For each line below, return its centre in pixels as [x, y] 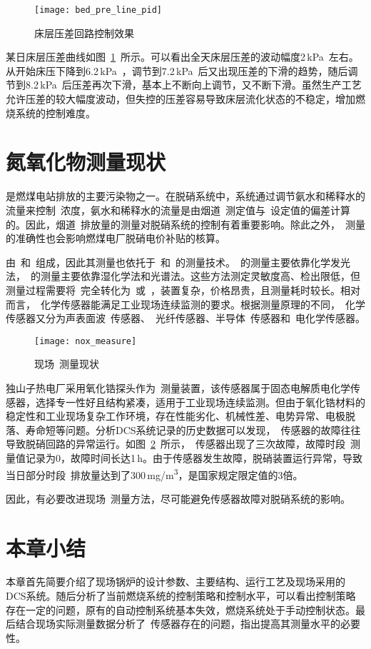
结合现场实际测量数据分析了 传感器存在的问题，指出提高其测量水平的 [178, 624]
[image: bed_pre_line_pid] [98, 10]
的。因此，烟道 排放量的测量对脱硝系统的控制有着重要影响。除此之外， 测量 [185, 224]
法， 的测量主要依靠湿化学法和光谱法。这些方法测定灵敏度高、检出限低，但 [183, 276]
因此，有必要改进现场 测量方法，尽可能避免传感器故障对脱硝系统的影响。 [178, 498]
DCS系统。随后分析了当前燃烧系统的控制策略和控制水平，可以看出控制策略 [181, 596]
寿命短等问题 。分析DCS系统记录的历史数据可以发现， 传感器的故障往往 [193, 429]
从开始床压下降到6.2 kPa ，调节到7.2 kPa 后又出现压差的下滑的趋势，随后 [177, 70]
